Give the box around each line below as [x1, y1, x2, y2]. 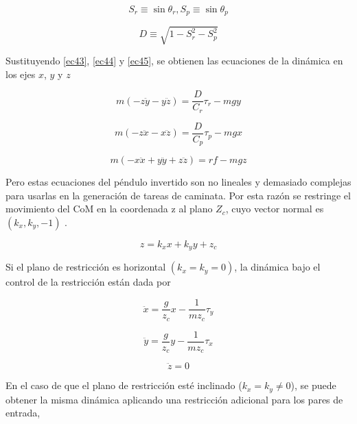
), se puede [290, 378, 336, 392]
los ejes [5, 66, 36, 81]
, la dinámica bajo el [234, 260, 321, 274]
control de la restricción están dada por [5, 275, 171, 289]
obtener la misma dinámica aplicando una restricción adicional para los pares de [5, 392, 343, 406]
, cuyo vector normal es [225, 201, 324, 216]
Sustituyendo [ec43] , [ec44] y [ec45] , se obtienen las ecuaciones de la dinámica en [5, 53, 343, 67]
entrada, [5, 406, 41, 420]
